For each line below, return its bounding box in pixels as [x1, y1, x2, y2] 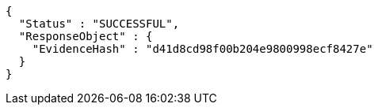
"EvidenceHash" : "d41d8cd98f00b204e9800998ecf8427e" [32, 43, 373, 55]
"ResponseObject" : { [18, 30, 153, 43]
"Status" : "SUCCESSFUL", [18, 17, 180, 30]
